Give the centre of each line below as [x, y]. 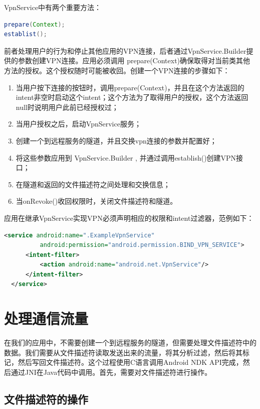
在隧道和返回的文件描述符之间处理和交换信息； [93, 184]
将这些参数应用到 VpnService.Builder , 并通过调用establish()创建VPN [126, 157]
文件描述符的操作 [46, 399]
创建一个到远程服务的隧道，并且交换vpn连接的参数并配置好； [116, 140]
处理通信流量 [46, 318]
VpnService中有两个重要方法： [53, 7]
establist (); [26, 34]
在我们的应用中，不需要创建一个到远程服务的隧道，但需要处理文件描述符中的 [130, 343]
